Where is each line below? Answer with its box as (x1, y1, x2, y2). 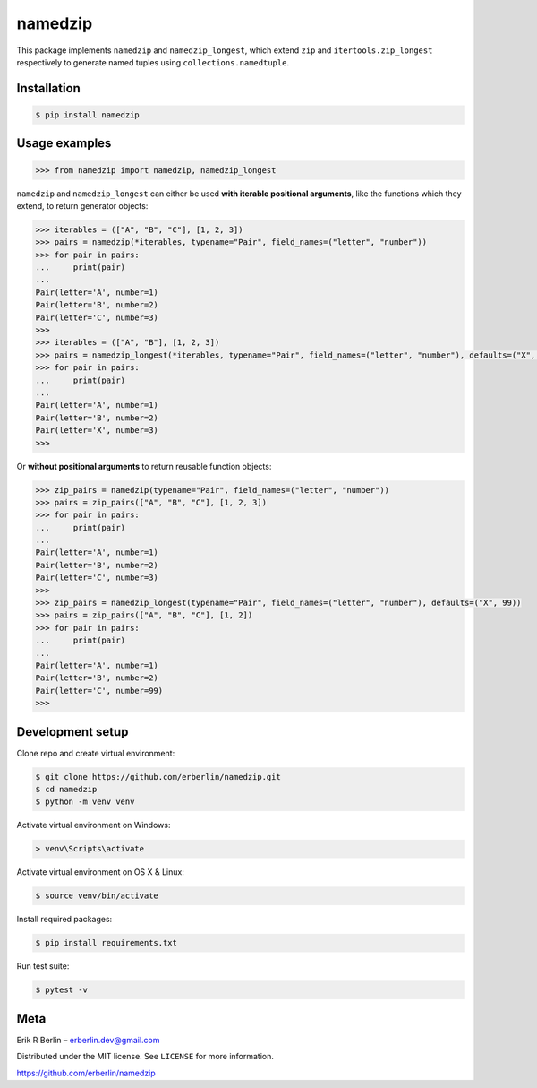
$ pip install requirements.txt (35, 937, 178, 948)
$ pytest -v (35, 985, 89, 995)
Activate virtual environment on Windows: (16, 820, 171, 831)
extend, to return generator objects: (16, 200, 149, 211)
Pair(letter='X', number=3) (35, 426, 158, 436)
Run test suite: (16, 961, 70, 971)
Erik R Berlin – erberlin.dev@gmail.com (16, 1034, 160, 1045)
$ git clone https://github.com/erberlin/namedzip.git (35, 772, 281, 781)
